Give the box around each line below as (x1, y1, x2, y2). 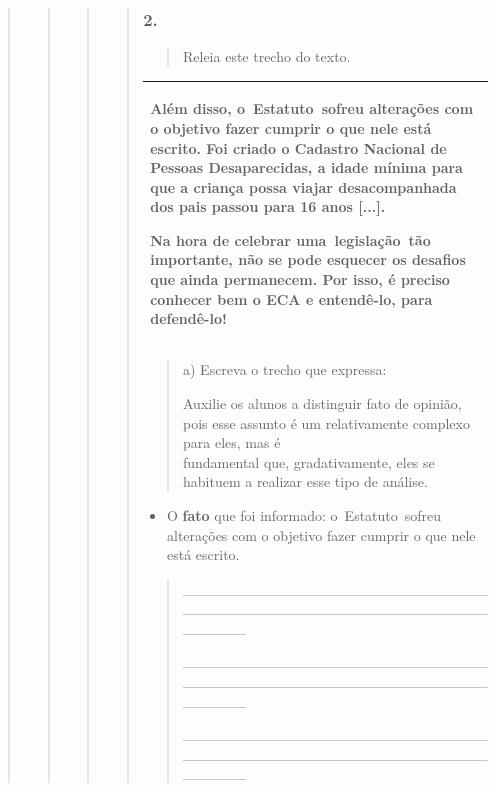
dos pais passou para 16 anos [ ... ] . (150, 196, 386, 217)
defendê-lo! (150, 308, 227, 329)
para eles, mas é (182, 432, 281, 453)
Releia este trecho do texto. (182, 46, 351, 67)
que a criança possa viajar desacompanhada (150, 176, 457, 197)
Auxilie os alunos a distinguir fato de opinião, (182, 392, 462, 413)
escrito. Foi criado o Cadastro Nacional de (150, 137, 447, 158)
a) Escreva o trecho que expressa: (182, 359, 387, 380)
